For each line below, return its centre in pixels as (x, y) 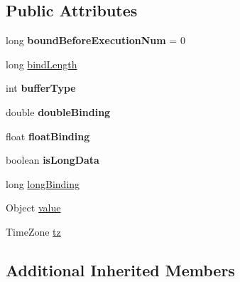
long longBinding (43, 183)
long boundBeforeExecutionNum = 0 (96, 40)
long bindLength (42, 64)
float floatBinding (48, 136)
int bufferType (41, 88)
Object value (33, 208)
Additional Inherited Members (120, 270)
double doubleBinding (58, 111)
